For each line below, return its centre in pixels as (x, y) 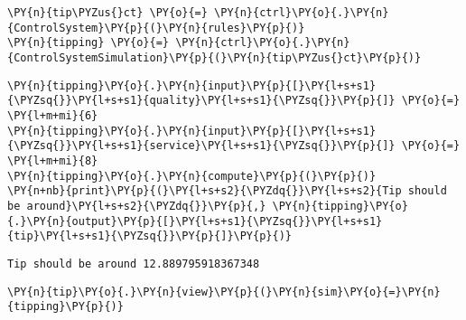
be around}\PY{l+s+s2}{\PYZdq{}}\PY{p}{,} (137, 206)
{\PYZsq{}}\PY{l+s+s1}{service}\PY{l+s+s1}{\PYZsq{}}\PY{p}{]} (201, 146)
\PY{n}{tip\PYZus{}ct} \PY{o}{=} (107, 13)
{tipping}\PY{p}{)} (65, 307)
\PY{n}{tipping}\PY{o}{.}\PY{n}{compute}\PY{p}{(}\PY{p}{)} (192, 176)
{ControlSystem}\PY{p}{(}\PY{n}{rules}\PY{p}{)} (156, 28)
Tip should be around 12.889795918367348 (134, 264)
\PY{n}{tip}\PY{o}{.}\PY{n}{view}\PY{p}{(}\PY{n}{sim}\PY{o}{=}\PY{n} (224, 292)
